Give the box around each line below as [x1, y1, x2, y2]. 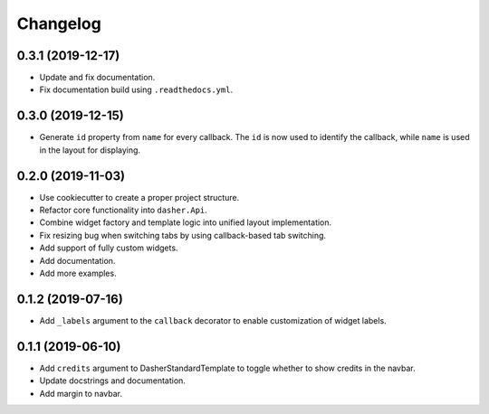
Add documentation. [39, 255, 116, 266]
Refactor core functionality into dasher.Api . [39, 204, 207, 216]
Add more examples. [39, 268, 117, 278]
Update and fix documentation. [39, 72, 156, 83]
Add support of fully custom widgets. [39, 242, 178, 253]
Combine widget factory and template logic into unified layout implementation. [39, 217, 332, 228]
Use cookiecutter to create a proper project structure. [39, 192, 240, 202]
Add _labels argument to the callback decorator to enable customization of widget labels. [39, 315, 387, 325]
